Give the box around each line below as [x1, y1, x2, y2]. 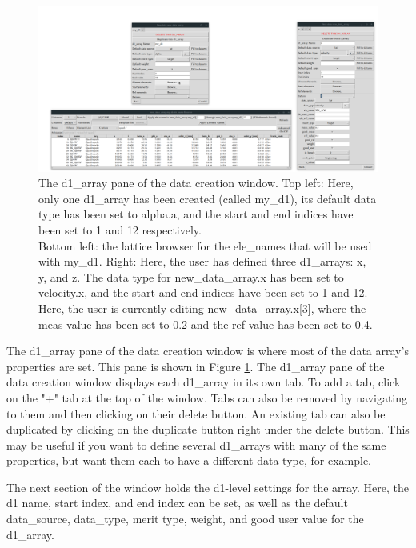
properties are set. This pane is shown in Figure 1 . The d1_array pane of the [6, 358, 385, 374]
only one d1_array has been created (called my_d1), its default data [38, 190, 377, 206]
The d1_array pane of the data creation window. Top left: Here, [38, 174, 354, 191]
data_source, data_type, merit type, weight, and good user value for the [6, 510, 364, 527]
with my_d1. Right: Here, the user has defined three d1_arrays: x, [38, 253, 366, 270]
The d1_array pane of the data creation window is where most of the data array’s [6, 342, 409, 359]
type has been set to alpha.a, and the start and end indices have [38, 206, 354, 222]
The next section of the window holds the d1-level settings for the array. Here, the [6, 478, 409, 495]
